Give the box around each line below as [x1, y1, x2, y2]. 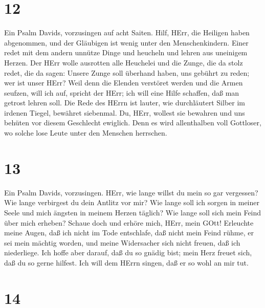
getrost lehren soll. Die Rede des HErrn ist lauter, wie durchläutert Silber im [4, 97, 245, 108]
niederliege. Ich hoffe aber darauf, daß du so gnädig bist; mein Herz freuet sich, [4, 247, 252, 258]
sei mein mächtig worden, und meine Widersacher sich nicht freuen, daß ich [4, 237, 240, 248]
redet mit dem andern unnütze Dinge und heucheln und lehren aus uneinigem [4, 47, 248, 58]
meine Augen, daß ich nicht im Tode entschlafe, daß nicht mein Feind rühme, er [4, 227, 254, 238]
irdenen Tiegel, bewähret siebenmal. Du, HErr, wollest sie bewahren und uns [4, 107, 245, 118]
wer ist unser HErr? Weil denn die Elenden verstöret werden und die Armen [4, 77, 243, 88]
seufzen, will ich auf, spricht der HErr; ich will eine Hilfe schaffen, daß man [4, 87, 239, 98]
